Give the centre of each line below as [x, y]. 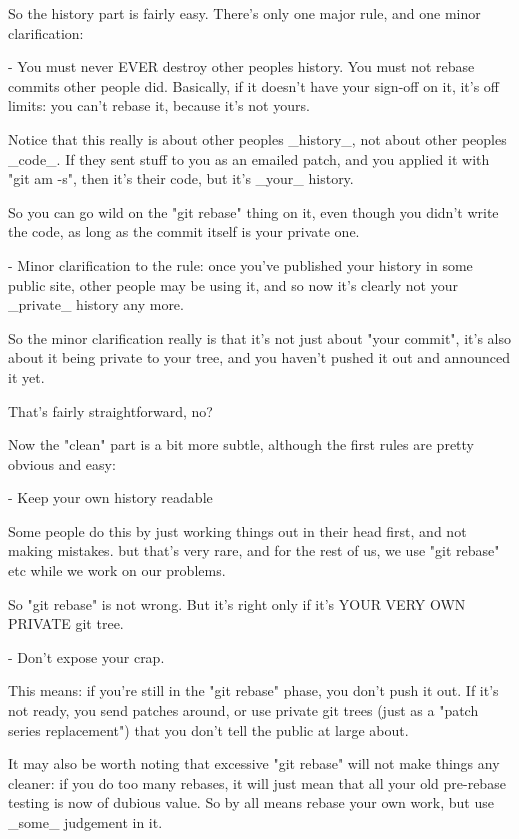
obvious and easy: [62, 463]
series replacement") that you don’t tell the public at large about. [208, 729]
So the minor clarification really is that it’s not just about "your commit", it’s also [259, 337]
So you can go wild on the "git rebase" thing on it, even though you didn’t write [253, 211]
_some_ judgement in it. [85, 822]
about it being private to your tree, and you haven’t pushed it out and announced [259, 357]
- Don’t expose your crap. [86, 656]
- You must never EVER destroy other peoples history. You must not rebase [241, 66]
